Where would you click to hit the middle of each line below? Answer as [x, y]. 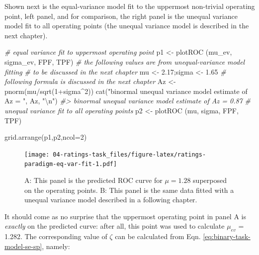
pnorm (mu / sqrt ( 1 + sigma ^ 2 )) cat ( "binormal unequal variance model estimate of [126, 91]
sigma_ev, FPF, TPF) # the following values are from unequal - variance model [125, 61]
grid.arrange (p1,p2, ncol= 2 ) [46, 137]
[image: [37, 154]
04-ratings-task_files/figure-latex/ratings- [129, 154]
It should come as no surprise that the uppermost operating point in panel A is [125, 216]
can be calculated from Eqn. [158, 236]
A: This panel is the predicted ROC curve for [93, 180]
